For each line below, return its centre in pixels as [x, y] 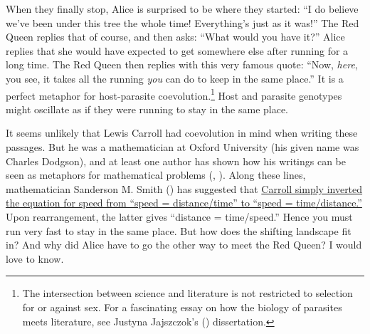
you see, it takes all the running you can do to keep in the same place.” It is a [175, 78]
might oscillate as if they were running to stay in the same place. [147, 109]
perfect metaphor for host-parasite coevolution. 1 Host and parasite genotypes [174, 94]
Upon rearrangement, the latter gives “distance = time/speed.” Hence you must [179, 216]
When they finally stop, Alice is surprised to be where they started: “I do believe [182, 9]
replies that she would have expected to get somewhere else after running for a [177, 50]
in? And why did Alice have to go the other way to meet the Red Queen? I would [184, 245]
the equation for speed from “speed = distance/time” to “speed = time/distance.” [184, 203]
